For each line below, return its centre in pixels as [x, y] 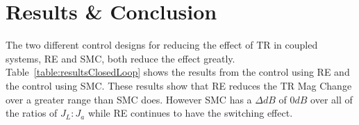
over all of [332, 99]
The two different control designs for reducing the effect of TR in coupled [162, 45]
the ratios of [32, 113]
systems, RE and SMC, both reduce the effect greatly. [120, 58]
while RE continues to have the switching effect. [190, 113]
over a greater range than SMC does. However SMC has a [129, 99]
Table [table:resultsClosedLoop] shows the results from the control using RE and [178, 72]
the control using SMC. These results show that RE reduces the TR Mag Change [179, 85]
